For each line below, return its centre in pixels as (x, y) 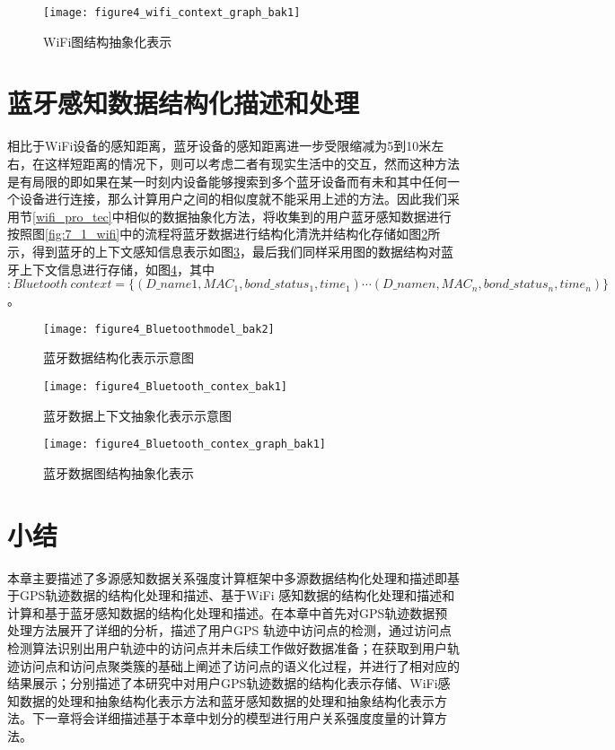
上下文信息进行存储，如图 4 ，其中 (117, 269)
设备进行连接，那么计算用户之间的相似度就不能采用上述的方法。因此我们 (233, 199)
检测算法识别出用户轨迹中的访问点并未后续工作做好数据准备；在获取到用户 (227, 647)
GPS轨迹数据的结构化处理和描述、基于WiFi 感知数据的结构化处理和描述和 (237, 595)
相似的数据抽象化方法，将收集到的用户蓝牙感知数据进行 (288, 216)
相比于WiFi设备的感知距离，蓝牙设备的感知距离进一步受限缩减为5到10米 (220, 146)
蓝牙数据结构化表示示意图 (119, 358)
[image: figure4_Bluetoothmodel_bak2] (159, 329)
